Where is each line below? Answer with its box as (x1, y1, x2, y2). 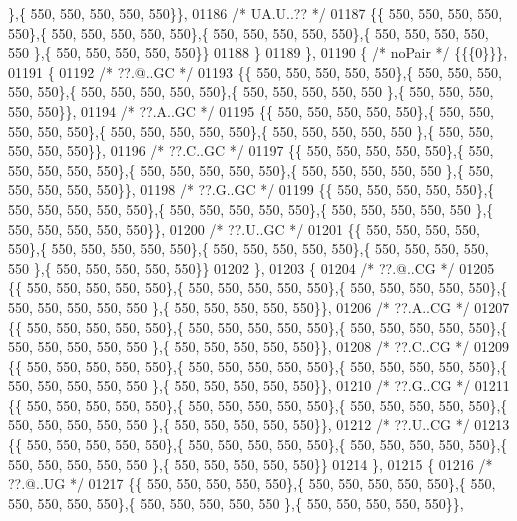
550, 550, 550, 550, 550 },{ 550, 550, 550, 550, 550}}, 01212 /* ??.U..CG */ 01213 (8, 414, 510, 435)
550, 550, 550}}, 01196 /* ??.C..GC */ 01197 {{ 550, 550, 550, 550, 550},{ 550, (8, 140, 494, 161)
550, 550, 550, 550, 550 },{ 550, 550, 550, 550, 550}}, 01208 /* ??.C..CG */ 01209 (8, 336, 509, 357)
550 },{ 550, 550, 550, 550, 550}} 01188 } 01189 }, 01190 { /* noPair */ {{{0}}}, (8, 42, 508, 63)
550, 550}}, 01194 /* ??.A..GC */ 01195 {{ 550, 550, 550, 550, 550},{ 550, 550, (8, 100, 494, 121)
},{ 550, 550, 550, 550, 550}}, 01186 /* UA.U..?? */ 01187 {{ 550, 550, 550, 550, (8, 3, 503, 23)
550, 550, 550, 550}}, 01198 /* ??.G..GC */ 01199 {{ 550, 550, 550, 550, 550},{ (8, 179, 495, 200)
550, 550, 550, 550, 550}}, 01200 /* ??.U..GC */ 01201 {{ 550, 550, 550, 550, (8, 218, 480, 239)
